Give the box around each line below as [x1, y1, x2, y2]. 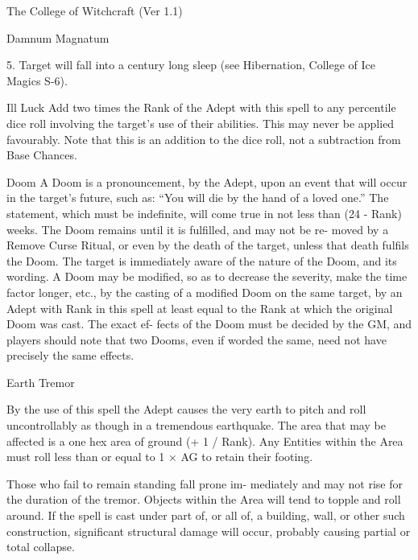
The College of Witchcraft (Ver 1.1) [6, 2, 183, 19]
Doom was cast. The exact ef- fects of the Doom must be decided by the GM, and [6, 315, 412, 332]
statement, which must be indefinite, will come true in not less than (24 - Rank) [6, 204, 402, 221]
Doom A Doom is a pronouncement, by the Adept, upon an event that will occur [6, 173, 408, 190]
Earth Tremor [6, 373, 75, 390]
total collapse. [6, 538, 75, 555]
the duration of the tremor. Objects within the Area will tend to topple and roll [6, 491, 401, 508]
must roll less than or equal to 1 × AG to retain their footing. [6, 448, 313, 465]
